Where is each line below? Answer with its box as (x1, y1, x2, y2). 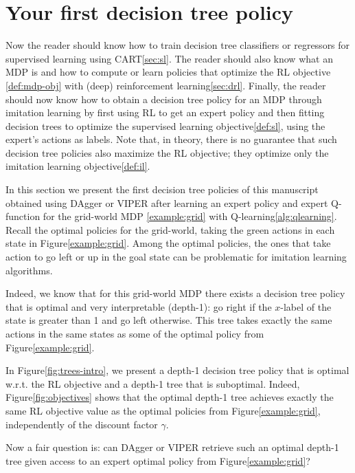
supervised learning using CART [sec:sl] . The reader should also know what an (5, 51, 333, 65)
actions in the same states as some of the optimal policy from (5, 327, 264, 340)
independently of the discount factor (5, 417, 158, 431)
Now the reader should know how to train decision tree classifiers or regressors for (5, 38, 350, 52)
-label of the (280, 299, 332, 313)
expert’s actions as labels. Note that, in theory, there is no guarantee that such (5, 132, 337, 146)
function (5, 209, 41, 223)
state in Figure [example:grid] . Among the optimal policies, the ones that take (5, 236, 331, 250)
